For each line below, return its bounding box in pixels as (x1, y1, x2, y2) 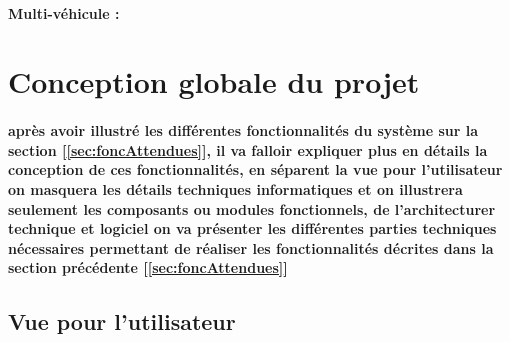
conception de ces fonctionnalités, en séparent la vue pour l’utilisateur (8, 159, 503, 180)
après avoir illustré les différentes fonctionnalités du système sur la (8, 120, 479, 141)
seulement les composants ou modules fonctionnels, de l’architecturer (8, 198, 496, 219)
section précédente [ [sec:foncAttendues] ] (8, 257, 288, 278)
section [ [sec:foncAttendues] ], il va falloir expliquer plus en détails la (8, 139, 488, 160)
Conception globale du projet (8, 61, 420, 102)
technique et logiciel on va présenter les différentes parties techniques (8, 218, 497, 239)
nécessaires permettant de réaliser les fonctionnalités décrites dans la (8, 237, 494, 258)
